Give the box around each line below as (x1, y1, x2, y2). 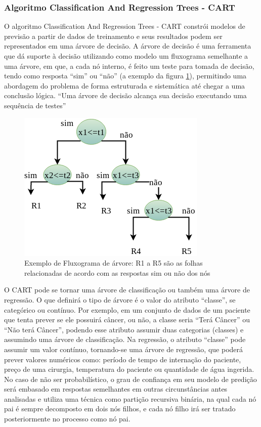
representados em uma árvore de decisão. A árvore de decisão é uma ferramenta (4, 40, 251, 51)
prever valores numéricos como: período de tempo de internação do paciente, (4, 354, 241, 364)
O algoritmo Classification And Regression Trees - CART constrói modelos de (4, 21, 245, 31)
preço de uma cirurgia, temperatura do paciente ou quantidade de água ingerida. (4, 364, 254, 374)
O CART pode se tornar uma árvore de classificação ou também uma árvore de (4, 284, 250, 295)
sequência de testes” (4, 100, 66, 110)
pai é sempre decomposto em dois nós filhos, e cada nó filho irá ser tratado (4, 403, 236, 414)
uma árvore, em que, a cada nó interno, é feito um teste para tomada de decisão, (4, 60, 254, 71)
